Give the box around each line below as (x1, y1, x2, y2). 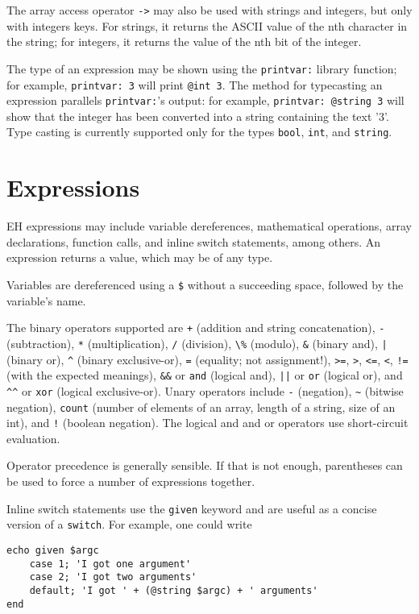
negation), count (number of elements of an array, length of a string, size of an (6, 398, 396, 415)
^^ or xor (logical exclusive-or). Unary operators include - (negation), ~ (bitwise (6, 382, 404, 399)
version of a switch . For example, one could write (6, 516, 252, 533)
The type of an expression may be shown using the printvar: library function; (6, 60, 397, 77)
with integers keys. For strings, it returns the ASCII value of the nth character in (6, 17, 408, 34)
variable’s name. (6, 292, 86, 309)
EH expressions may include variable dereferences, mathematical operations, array (6, 218, 412, 234)
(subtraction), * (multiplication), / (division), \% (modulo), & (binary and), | (6, 334, 388, 351)
